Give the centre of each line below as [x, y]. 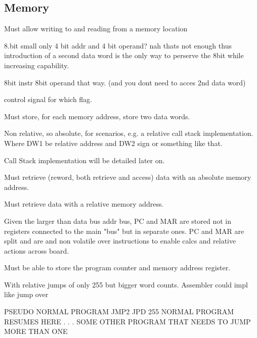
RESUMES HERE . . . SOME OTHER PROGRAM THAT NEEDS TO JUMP [127, 321]
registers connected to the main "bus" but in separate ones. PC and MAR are [124, 231]
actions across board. [37, 250]
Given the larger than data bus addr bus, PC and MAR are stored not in [118, 221]
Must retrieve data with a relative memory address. [84, 204]
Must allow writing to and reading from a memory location [96, 29]
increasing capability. [37, 65]
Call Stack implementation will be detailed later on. [84, 160]
